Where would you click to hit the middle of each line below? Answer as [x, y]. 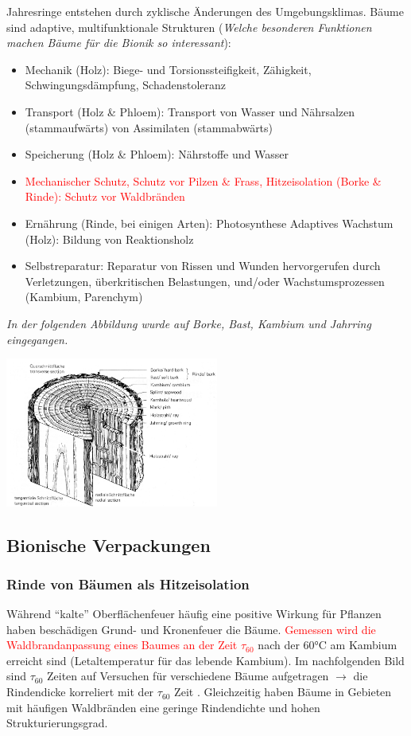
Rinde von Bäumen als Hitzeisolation [128, 583]
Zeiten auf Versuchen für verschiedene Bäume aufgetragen [188, 676]
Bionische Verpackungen [109, 544]
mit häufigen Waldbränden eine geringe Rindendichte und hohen [163, 707]
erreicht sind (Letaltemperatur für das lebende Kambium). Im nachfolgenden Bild [205, 660]
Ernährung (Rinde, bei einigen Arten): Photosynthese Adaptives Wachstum [209, 223]
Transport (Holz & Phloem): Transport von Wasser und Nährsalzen [190, 111]
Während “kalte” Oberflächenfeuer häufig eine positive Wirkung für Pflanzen [194, 614]
